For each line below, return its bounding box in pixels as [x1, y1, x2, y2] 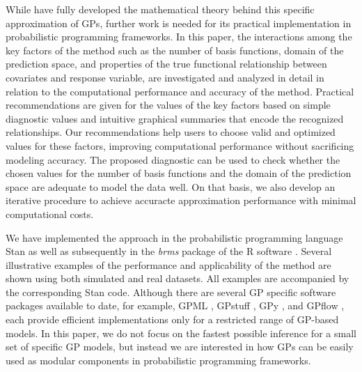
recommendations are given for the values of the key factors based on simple [6, 98, 331, 112]
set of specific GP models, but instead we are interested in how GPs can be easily [6, 339, 354, 354]
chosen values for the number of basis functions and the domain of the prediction [6, 166, 352, 180]
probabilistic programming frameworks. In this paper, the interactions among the [6, 29, 352, 44]
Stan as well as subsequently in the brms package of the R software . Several [6, 244, 332, 258]
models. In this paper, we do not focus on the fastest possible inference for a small [6, 325, 356, 340]
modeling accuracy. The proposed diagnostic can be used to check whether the [6, 152, 340, 166]
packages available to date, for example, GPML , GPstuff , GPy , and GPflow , [6, 298, 345, 313]
